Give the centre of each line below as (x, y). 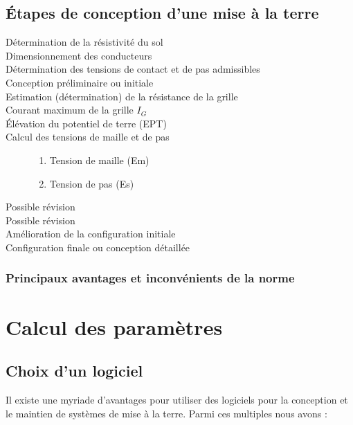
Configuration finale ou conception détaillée (98, 247)
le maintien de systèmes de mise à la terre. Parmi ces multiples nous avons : (166, 413)
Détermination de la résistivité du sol (84, 42)
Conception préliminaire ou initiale (80, 82)
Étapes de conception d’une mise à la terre (162, 13)
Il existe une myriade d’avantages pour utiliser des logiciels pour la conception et (177, 399)
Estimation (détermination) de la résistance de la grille (122, 96)
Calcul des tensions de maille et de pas (88, 137)
